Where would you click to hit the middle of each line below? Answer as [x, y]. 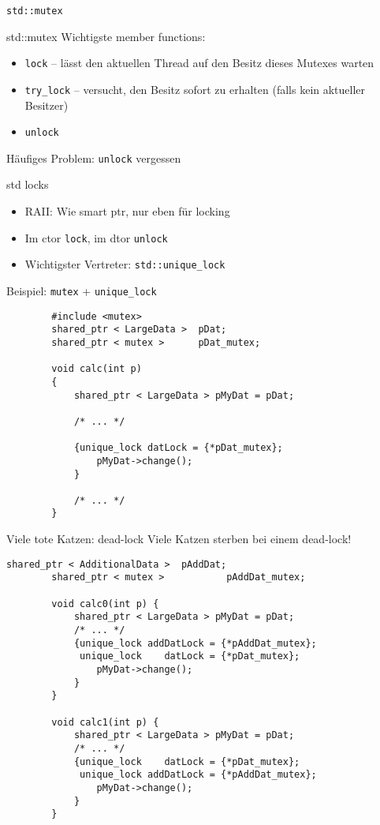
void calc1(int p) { [105, 722]
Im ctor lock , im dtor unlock [96, 237]
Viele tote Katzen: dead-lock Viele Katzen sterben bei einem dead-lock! [179, 539]
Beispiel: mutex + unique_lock [82, 290]
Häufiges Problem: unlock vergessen [94, 157]
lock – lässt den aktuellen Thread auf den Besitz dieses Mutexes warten [199, 63]
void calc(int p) [97, 369]
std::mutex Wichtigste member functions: [106, 36]
